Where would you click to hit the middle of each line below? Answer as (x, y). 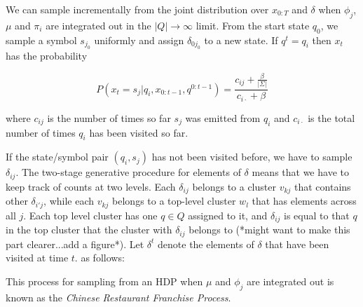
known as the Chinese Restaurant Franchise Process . (118, 297)
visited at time (37, 258)
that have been (297, 244)
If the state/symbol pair (57, 157)
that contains (323, 186)
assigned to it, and (228, 215)
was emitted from (223, 117)
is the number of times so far (109, 117)
